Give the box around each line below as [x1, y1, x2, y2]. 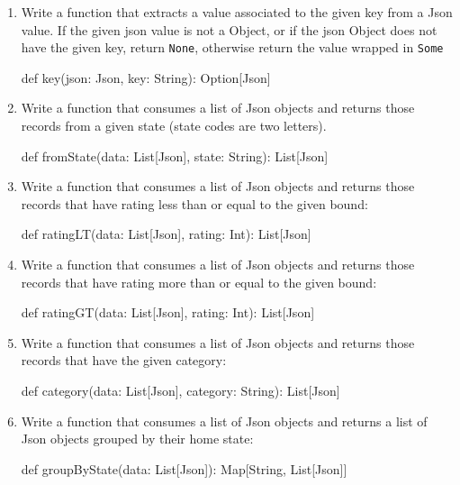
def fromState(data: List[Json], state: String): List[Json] [21, 146, 329, 165]
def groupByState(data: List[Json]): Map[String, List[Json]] [21, 459, 347, 478]
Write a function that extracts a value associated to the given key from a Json [21, 3, 453, 21]
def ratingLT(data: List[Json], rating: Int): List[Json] [21, 224, 311, 243]
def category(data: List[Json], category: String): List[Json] [21, 380, 340, 399]
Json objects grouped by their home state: [21, 429, 254, 448]
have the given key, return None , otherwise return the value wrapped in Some [21, 38, 444, 57]
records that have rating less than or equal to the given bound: [21, 194, 368, 213]
